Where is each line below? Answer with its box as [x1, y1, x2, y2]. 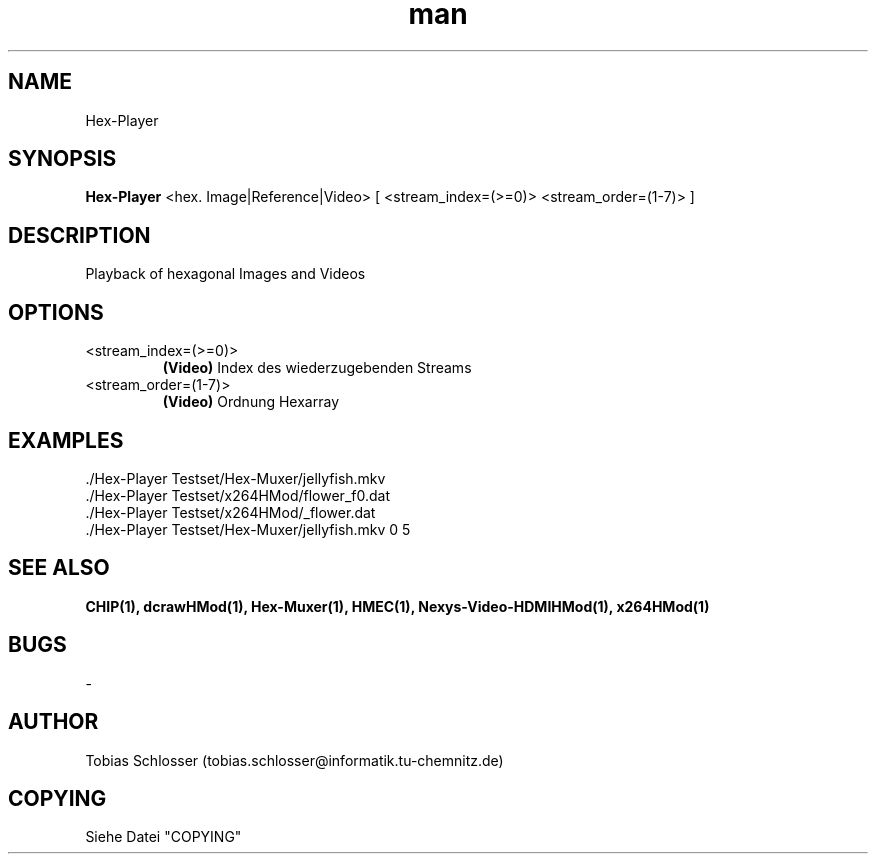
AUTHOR [8, 709, 99, 735]
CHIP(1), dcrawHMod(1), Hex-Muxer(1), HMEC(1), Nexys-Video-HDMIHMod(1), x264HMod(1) [85, 597, 710, 615]
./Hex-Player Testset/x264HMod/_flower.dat [85, 503, 376, 521]
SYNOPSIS [8, 146, 117, 172]
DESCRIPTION [8, 222, 151, 248]
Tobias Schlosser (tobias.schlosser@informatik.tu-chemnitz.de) [85, 751, 504, 769]
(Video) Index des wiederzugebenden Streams [162, 359, 472, 377]
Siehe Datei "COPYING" [85, 828, 242, 846]
